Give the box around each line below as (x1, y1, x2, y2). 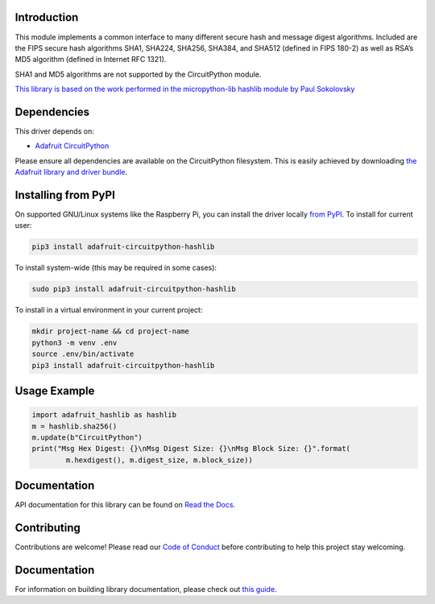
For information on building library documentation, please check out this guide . (14, 585, 277, 594)
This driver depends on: (14, 126, 94, 136)
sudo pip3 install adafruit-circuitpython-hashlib (31, 284, 237, 294)
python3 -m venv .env (31, 338, 118, 347)
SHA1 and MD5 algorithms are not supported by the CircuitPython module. (14, 69, 262, 79)
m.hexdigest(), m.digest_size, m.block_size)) (65, 455, 253, 465)
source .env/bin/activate (31, 350, 135, 358)
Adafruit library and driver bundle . (14, 168, 128, 177)
